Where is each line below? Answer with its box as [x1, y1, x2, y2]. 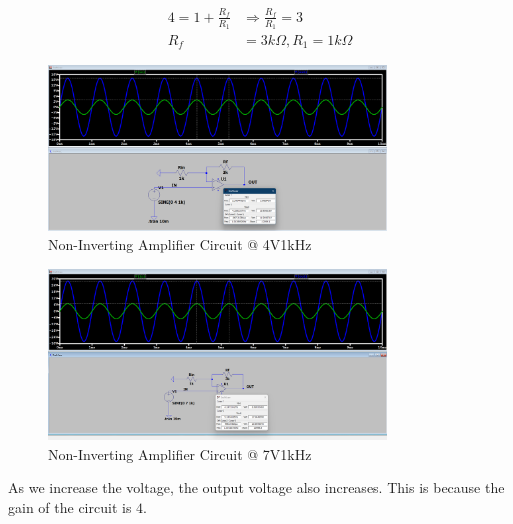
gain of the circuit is [8, 496, 132, 517]
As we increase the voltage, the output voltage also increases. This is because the [8, 477, 505, 498]
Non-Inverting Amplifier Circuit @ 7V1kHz [48, 443, 312, 464]
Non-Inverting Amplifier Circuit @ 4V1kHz [48, 234, 312, 255]
